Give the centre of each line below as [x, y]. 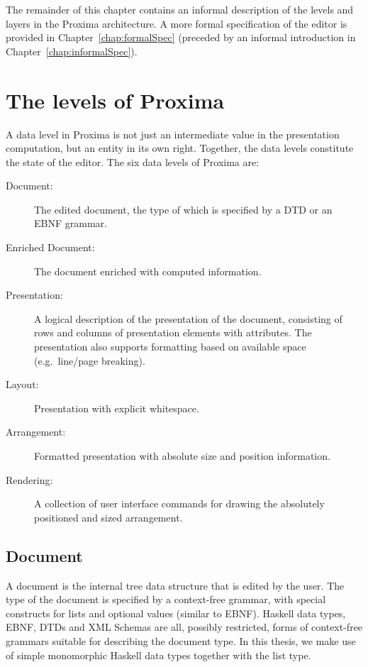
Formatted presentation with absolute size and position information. [182, 456]
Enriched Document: [50, 247]
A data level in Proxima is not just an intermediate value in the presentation [173, 134]
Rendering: [29, 479]
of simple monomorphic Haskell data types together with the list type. [158, 655]
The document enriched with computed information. [148, 271]
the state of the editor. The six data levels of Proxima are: [133, 161]
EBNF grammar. [71, 223]
